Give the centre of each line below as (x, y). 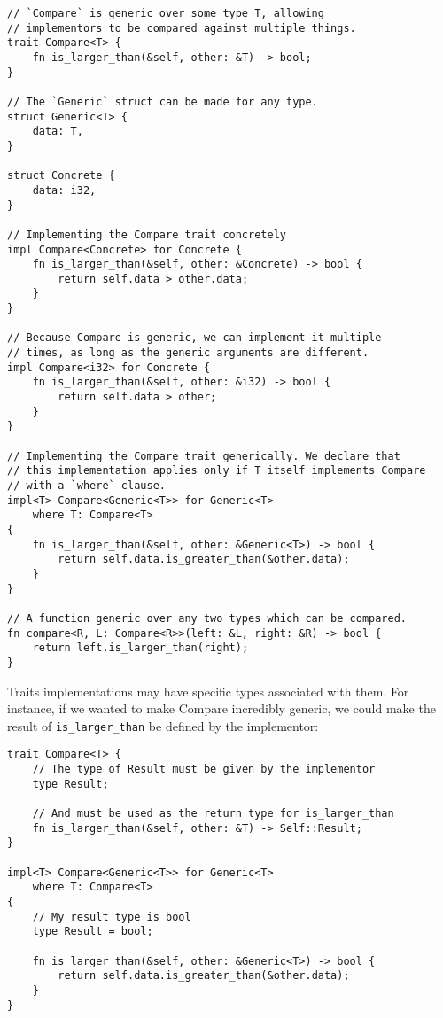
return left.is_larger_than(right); (140, 648)
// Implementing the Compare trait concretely (147, 234)
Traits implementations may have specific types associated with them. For (208, 691)
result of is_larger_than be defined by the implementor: (163, 725)
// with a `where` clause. (86, 486)
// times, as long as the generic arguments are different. (188, 353)
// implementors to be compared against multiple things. (182, 28)
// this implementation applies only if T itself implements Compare (217, 471)
